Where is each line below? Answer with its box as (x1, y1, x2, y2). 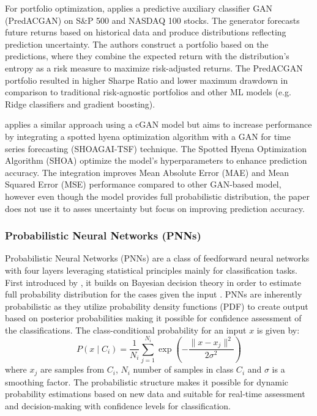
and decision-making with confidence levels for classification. (5, 399, 231, 412)
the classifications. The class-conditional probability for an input (5, 323, 247, 336)
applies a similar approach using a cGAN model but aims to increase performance (5, 118, 312, 131)
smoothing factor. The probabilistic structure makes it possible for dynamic (5, 375, 289, 388)
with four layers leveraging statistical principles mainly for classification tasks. (5, 263, 297, 276)
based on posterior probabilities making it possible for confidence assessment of (5, 312, 302, 324)
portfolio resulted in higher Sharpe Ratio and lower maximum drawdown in (5, 73, 288, 86)
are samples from (40, 363, 105, 376)
